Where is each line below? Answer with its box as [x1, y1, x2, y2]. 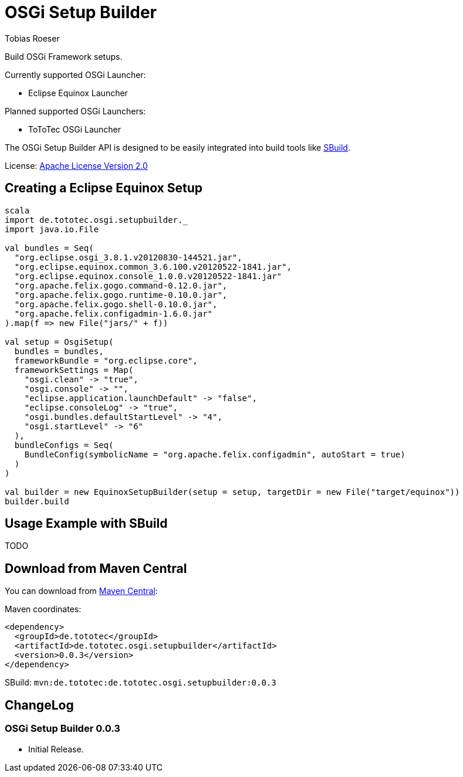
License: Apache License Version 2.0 [5, 160, 148, 171]
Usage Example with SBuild [5, 516, 168, 531]
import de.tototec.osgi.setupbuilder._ [5, 215, 188, 225]
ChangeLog [5, 697, 74, 712]
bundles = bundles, [14, 346, 104, 356]
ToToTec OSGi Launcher [28, 124, 121, 134]
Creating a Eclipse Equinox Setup [5, 181, 203, 196]
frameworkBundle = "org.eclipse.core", [14, 355, 198, 365]
